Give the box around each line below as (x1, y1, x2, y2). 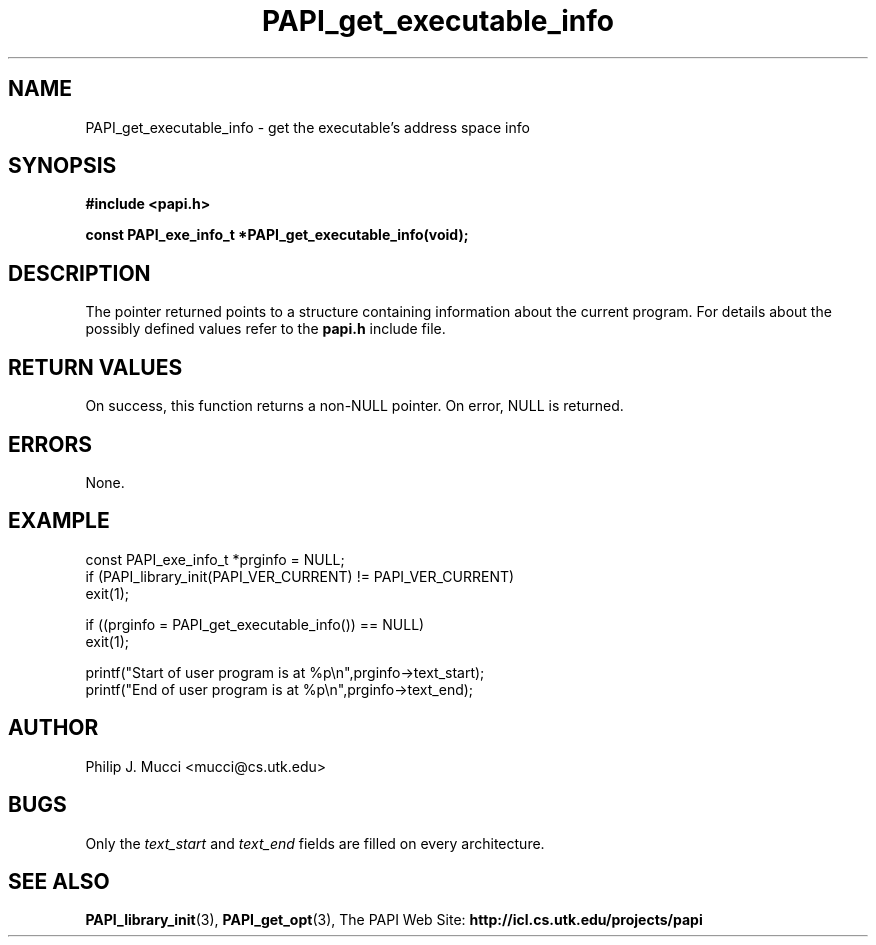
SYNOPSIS (8, 153, 117, 179)
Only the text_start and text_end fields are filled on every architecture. (85, 834, 545, 852)
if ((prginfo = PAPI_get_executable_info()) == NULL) (85, 615, 425, 633)
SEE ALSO (8, 868, 110, 894)
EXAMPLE (8, 508, 110, 534)
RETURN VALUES (8, 354, 183, 380)
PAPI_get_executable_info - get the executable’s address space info (85, 118, 530, 136)
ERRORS (8, 431, 93, 457)
